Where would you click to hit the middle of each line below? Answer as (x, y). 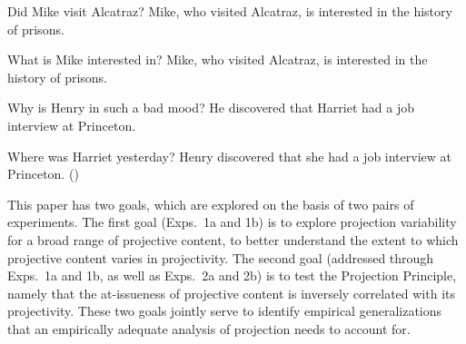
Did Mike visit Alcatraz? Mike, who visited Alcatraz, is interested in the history (230, 11)
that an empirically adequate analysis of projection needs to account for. (209, 328)
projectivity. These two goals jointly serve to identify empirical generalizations (225, 311)
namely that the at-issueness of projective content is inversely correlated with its (231, 293)
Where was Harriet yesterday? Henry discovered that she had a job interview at (229, 156)
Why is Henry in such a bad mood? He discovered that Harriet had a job (211, 108)
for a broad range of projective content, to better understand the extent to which (233, 239)
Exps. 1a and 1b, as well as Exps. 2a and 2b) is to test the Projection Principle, (232, 275)
